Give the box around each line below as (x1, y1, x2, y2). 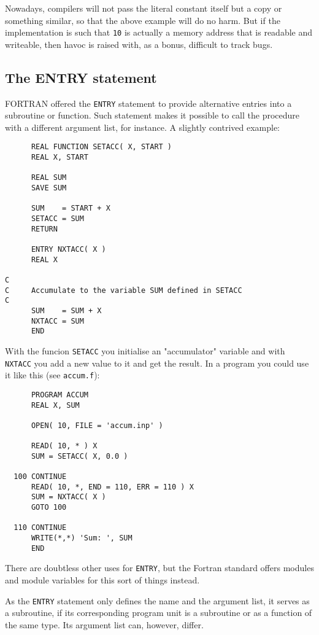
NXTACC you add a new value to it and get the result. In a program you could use (5, 356, 309, 369)
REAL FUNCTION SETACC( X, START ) (31, 142, 172, 152)
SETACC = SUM (31, 214, 84, 224)
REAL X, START (31, 153, 89, 162)
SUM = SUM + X (31, 306, 102, 315)
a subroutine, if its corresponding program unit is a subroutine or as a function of (5, 606, 312, 619)
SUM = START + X (31, 204, 110, 213)
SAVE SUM (31, 184, 67, 193)
